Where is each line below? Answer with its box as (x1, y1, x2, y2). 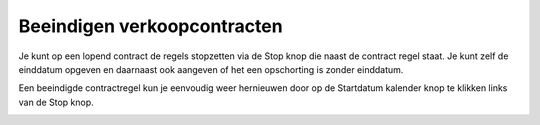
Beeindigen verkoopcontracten (18, 15, 284, 37)
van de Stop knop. (18, 96, 94, 108)
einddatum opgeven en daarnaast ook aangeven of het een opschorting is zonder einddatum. (18, 63, 404, 75)
